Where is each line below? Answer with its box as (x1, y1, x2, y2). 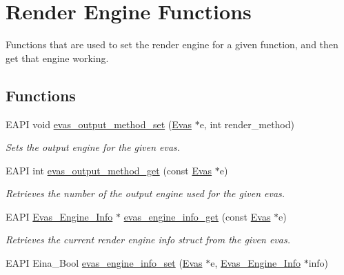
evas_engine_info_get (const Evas (123, 209, 271, 223)
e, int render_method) (199, 116, 294, 131)
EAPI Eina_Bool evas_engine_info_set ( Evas (6, 256, 203, 270)
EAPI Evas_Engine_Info (6, 209, 113, 223)
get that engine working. (6, 50, 109, 65)
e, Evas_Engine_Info (210, 256, 301, 270)
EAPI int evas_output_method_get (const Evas (6, 163, 212, 177)
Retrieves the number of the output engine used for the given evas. (6, 186, 285, 201)
